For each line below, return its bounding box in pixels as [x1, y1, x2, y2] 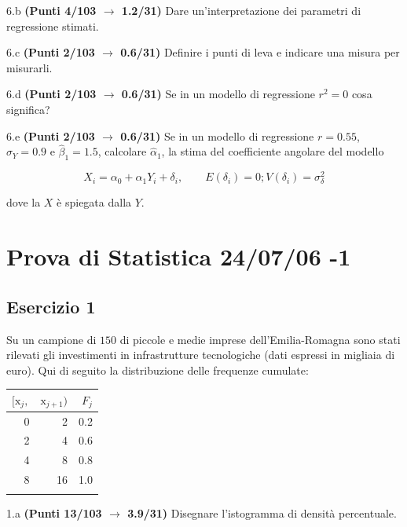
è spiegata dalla [57, 194, 132, 210]
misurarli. [6, 59, 53, 75]
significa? [6, 101, 50, 117]
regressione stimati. [6, 17, 99, 34]
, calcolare [97, 143, 147, 159]
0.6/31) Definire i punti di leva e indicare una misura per [120, 44, 400, 60]
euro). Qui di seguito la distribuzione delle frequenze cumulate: [6, 361, 309, 378]
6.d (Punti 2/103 [6, 86, 97, 102]
